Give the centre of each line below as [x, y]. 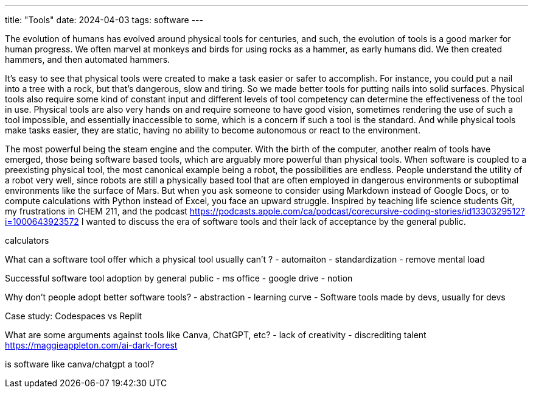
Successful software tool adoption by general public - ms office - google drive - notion [179, 278]
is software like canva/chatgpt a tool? [80, 364]
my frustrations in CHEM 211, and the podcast [96, 211]
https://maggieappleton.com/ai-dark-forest [91, 345]
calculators [27, 240]
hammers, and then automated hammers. [88, 59]
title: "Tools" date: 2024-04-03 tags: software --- [104, 20]
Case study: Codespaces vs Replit [74, 316]
